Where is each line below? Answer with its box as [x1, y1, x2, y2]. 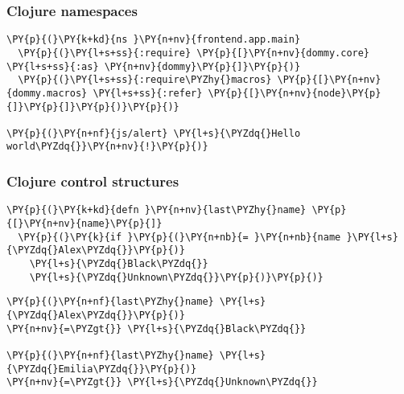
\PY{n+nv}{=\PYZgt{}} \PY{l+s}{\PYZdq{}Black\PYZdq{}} [6, 322, 307, 334]
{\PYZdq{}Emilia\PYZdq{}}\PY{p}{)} [6, 363, 197, 375]
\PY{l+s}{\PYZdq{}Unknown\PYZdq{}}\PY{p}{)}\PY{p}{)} [29, 271, 324, 283]
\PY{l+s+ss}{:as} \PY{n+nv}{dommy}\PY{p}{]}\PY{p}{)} [6, 60, 301, 72]
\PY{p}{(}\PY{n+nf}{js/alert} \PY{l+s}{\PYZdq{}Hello [6, 127, 301, 139]
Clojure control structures [6, 171, 179, 191]
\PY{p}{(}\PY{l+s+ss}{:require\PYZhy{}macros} [18, 74, 272, 86]
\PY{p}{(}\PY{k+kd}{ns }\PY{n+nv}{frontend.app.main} [6, 34, 301, 46]
